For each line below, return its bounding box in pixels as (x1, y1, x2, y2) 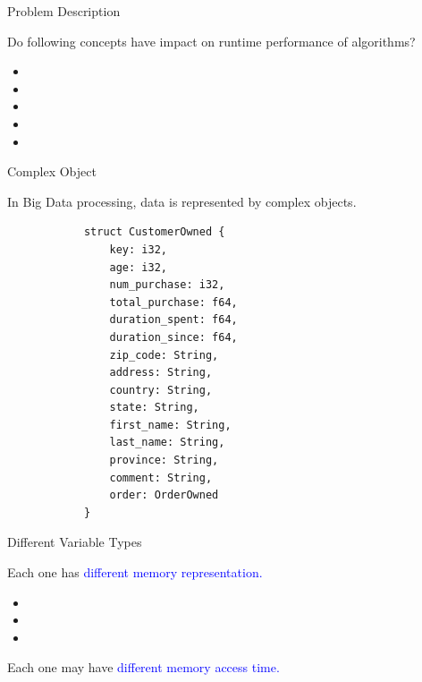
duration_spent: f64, (109, 313, 238, 327)
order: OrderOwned (109, 489, 219, 502)
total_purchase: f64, (109, 295, 238, 309)
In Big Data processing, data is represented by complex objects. (7, 192, 357, 210)
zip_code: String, (109, 348, 219, 362)
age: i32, (109, 260, 167, 274)
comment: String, (109, 471, 213, 484)
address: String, (109, 366, 213, 379)
